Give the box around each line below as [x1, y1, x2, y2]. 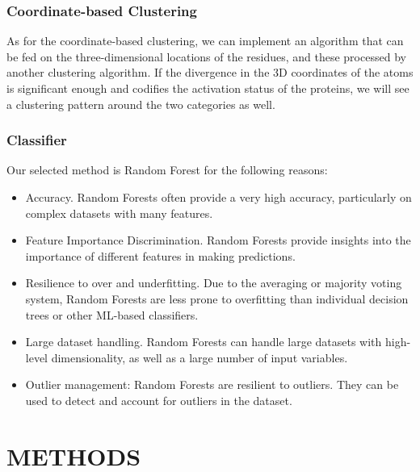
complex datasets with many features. [25, 204, 213, 221]
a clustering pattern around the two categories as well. [6, 95, 275, 112]
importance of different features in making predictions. [25, 247, 296, 264]
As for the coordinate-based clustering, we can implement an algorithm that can [6, 32, 404, 49]
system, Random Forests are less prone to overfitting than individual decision [25, 290, 409, 307]
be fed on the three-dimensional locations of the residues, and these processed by [6, 48, 406, 65]
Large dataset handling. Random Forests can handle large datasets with [25, 333, 382, 350]
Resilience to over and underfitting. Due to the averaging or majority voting [25, 274, 402, 291]
